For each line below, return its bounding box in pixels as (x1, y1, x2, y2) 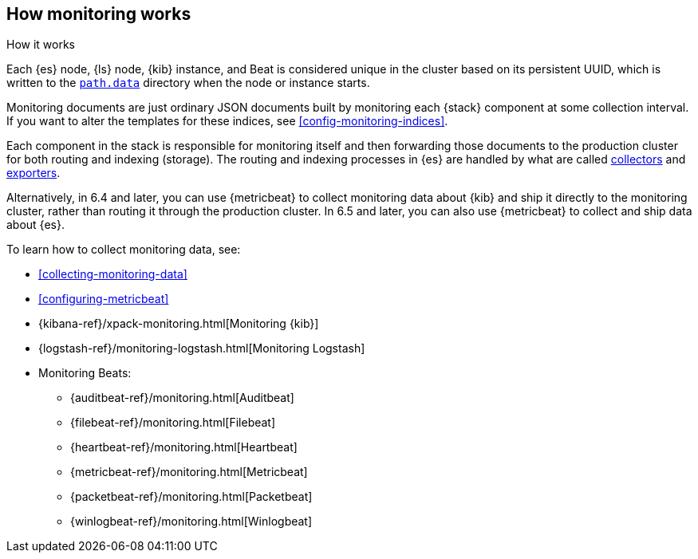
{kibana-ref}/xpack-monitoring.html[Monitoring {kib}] (38, 317, 319, 331)
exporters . (6, 166, 61, 180)
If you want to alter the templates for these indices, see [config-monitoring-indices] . (6, 114, 448, 128)
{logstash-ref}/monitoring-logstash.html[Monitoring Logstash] (38, 341, 365, 356)
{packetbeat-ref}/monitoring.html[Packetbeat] (70, 490, 313, 504)
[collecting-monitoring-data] (38, 267, 187, 281)
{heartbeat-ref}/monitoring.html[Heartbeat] (70, 440, 298, 455)
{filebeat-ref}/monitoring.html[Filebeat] (70, 415, 276, 430)
